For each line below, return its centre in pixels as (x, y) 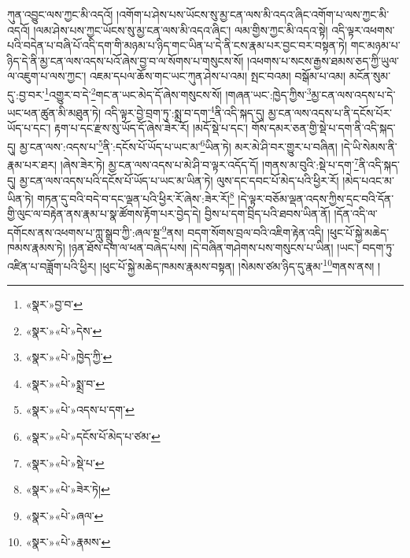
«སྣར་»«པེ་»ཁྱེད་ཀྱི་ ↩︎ (69, 357)
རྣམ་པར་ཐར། (32, 164)
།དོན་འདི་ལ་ (356, 214)
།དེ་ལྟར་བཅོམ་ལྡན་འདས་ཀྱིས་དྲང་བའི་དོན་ (316, 198)
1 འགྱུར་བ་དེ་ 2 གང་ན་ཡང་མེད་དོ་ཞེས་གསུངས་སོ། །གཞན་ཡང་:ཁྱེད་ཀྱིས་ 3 (178, 93)
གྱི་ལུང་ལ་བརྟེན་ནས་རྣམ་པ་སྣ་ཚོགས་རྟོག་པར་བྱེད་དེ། (104, 214)
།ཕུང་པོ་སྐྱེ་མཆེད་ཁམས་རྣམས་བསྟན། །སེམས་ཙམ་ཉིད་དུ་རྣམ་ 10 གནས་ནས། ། (240, 264)
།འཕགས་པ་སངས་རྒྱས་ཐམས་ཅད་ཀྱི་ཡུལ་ (323, 60)
